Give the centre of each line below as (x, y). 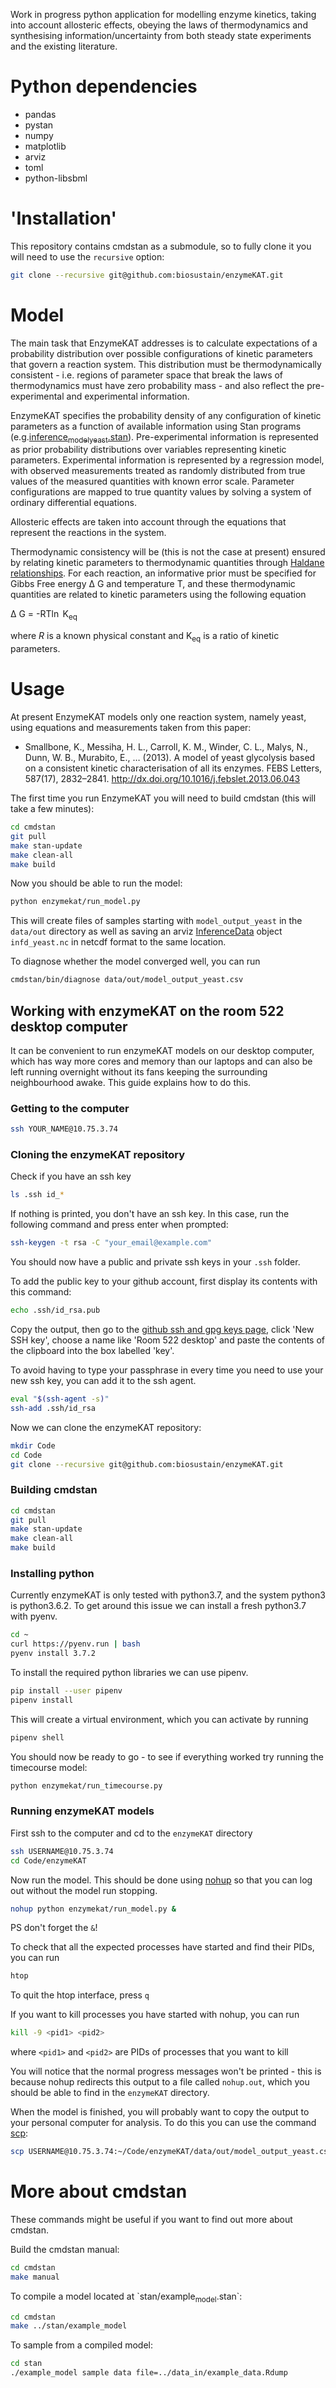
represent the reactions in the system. (88, 533)
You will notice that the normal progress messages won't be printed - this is (166, 2071)
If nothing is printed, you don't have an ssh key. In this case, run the (150, 1214)
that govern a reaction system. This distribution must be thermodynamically (166, 364)
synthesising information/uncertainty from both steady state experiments (161, 35)
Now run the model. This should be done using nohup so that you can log (161, 1880)
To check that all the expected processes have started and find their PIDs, (162, 1947)
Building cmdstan (54, 1490)
